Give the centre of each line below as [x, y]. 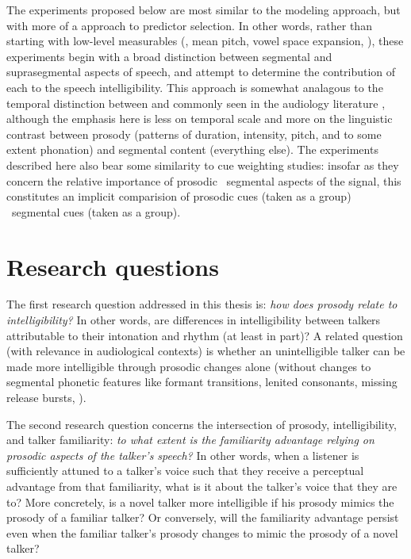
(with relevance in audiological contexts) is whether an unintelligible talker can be [206, 351]
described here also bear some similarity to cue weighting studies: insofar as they [203, 165]
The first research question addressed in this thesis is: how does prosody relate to [202, 304]
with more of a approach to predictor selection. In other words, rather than [189, 25]
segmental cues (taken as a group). [96, 211]
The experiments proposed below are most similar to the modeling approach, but [204, 10]
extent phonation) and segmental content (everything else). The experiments [192, 149]
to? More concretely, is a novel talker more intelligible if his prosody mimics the [200, 502]
